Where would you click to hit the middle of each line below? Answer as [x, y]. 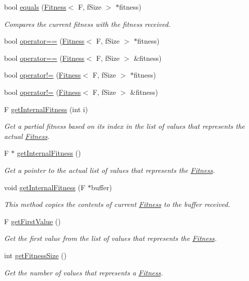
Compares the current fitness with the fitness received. [87, 24]
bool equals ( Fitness [35, 7]
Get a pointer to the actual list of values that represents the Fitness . [110, 170]
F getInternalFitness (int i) [46, 109]
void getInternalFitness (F [45, 187]
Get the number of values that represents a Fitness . [84, 272]
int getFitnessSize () [35, 255]
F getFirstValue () [32, 221]
